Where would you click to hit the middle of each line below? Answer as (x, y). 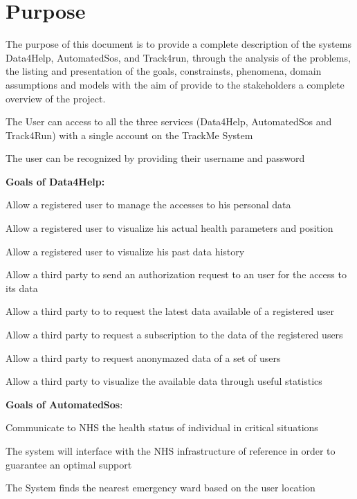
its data (22, 288)
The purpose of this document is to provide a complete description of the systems (178, 44)
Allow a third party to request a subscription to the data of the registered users (174, 335)
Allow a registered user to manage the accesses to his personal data (148, 205)
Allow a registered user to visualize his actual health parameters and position (170, 228)
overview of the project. (56, 98)
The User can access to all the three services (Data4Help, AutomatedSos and (169, 121)
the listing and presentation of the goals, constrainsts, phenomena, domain (164, 71)
